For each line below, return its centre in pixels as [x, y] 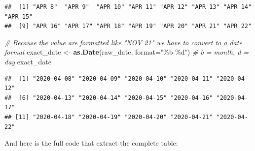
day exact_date [28, 61]
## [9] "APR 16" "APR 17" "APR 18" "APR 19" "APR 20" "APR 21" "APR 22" [128, 26]
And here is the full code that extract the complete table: [91, 143]
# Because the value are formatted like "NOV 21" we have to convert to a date [123, 42]
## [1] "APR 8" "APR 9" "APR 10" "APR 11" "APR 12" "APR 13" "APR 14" [128, 7]
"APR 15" [19, 16]
